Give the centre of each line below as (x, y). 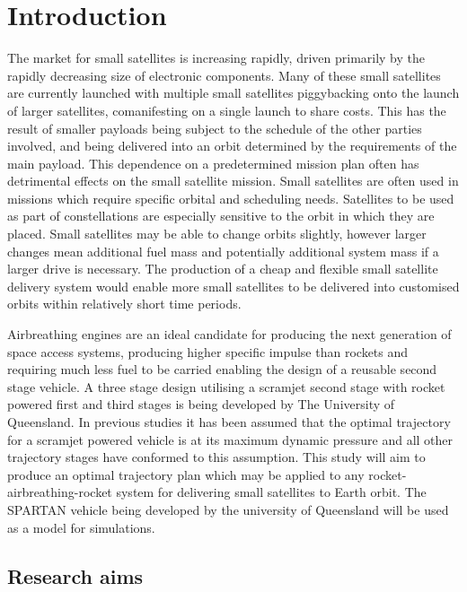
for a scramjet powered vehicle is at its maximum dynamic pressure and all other (230, 439)
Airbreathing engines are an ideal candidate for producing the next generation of (229, 334)
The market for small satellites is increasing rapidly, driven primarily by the (216, 58)
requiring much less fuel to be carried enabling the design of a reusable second (222, 369)
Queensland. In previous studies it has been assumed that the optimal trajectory (229, 422)
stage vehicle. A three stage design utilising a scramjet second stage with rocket (226, 386)
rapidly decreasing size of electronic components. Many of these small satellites (224, 75)
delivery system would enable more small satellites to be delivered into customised (233, 286)
